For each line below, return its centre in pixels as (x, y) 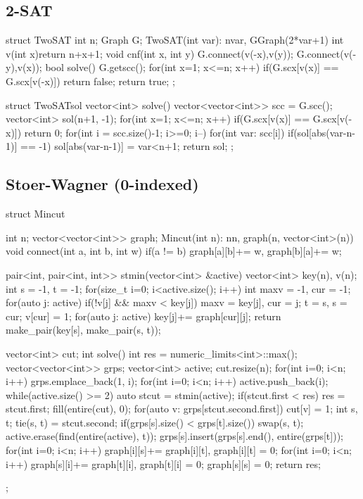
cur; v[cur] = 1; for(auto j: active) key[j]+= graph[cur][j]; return (144, 316)
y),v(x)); (24, 67)
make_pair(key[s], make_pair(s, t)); (83, 330)
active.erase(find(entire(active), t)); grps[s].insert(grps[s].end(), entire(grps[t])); (174, 436)
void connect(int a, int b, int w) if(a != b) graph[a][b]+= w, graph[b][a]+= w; (174, 251)
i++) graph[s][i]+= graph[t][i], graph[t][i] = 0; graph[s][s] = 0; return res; (163, 463)
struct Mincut (36, 214)
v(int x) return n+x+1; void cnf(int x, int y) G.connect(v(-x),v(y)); (150, 53)
